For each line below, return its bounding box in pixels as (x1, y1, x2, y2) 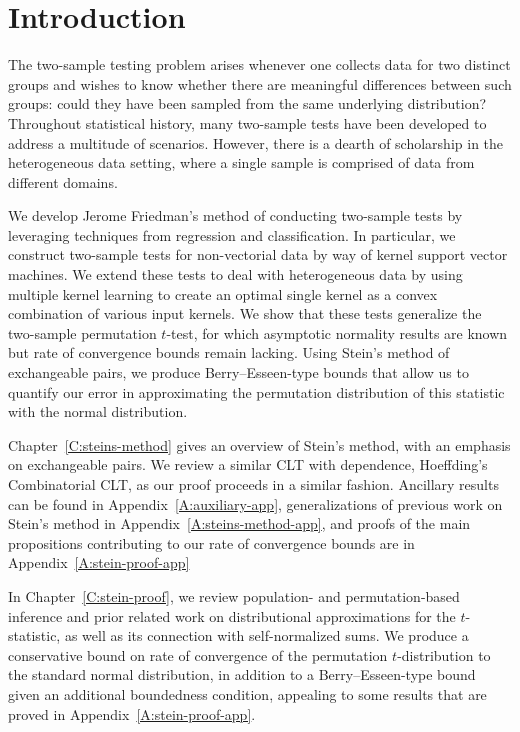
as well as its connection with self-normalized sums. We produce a (64, 625, 469, 646)
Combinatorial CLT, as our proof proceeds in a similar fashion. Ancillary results (8, 474, 499, 494)
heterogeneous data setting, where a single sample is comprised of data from (8, 152, 475, 173)
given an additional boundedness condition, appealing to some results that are (8, 683, 487, 704)
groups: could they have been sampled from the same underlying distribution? (8, 93, 487, 114)
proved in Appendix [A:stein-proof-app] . (8, 703, 256, 724)
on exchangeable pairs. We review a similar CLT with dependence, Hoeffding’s (8, 454, 488, 475)
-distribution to (397, 644, 491, 665)
